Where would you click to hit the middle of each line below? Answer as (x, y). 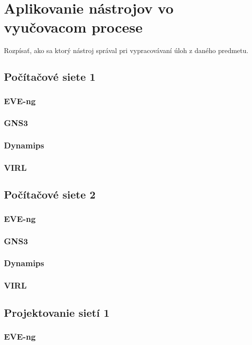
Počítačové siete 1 (50, 77)
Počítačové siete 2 (50, 194)
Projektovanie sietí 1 (57, 312)
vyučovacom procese (73, 27)
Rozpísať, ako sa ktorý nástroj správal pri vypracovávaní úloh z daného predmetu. (126, 50)
